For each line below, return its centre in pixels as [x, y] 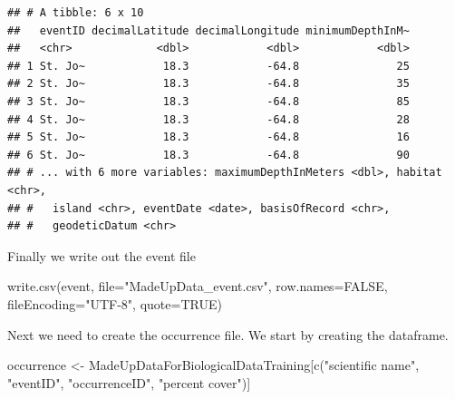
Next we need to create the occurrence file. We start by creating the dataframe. [228, 334]
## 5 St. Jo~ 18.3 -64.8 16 [208, 137]
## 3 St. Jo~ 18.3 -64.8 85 [208, 101]
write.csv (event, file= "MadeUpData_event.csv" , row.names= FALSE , [198, 286]
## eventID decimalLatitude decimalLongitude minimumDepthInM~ [208, 30]
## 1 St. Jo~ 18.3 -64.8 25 [208, 66]
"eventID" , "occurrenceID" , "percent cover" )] [129, 382]
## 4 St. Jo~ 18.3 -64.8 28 [208, 119]
